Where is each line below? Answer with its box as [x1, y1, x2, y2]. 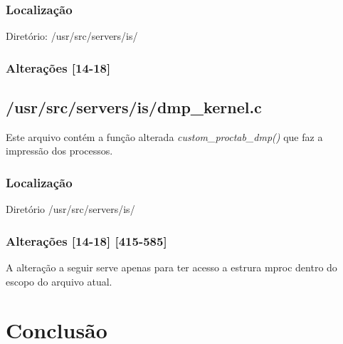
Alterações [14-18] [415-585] [6, 231, 167, 249]
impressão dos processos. [6, 143, 113, 158]
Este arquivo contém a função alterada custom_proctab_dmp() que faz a [6, 129, 323, 144]
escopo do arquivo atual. [6, 273, 112, 288]
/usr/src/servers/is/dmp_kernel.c [6, 96, 262, 118]
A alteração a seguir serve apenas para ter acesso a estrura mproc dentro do [6, 260, 337, 275]
